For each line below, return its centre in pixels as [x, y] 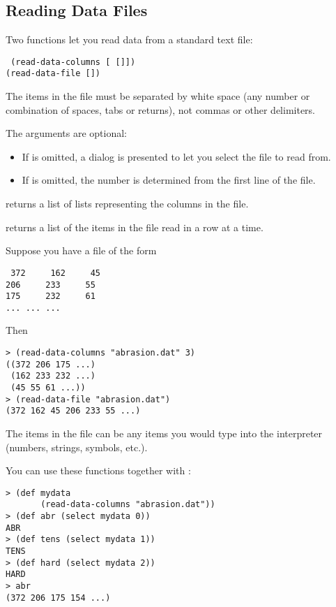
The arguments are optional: [66, 133]
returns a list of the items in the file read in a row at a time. [135, 227]
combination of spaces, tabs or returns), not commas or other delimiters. [161, 109]
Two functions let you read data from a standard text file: [129, 39]
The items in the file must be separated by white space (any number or [158, 96]
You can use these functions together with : [98, 470]
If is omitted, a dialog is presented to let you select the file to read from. [176, 156]
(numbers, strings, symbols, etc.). [77, 447]
